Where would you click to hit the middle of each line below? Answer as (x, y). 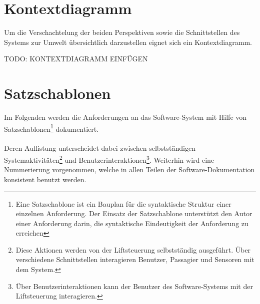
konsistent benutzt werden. (45, 179)
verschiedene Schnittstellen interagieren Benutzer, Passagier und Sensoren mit (135, 259)
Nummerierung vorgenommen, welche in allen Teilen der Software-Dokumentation (129, 169)
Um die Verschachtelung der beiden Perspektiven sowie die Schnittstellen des (122, 32)
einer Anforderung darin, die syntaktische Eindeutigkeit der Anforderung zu (132, 223)
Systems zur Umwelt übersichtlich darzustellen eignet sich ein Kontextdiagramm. (128, 42)
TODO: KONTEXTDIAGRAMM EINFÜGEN (76, 59)
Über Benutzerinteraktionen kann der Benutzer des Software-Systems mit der (134, 286)
